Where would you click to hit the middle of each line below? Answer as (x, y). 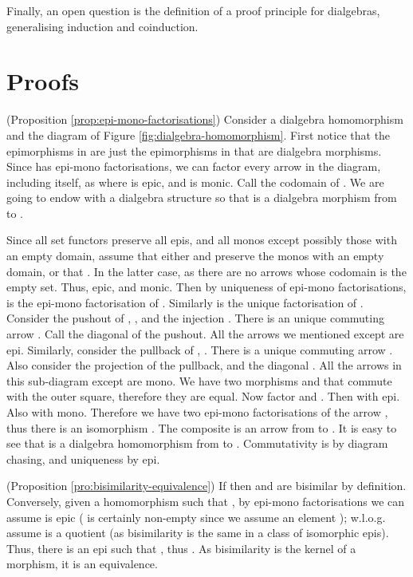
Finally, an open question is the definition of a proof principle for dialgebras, (193, 10)
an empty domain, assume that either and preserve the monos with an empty (195, 256)
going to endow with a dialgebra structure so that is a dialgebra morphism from (202, 198)
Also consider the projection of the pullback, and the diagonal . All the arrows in (204, 365)
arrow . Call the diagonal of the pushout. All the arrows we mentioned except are (205, 334)
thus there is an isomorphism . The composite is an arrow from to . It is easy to (202, 427)
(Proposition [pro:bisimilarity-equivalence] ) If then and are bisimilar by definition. (206, 486)
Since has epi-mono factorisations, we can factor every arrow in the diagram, (194, 166)
